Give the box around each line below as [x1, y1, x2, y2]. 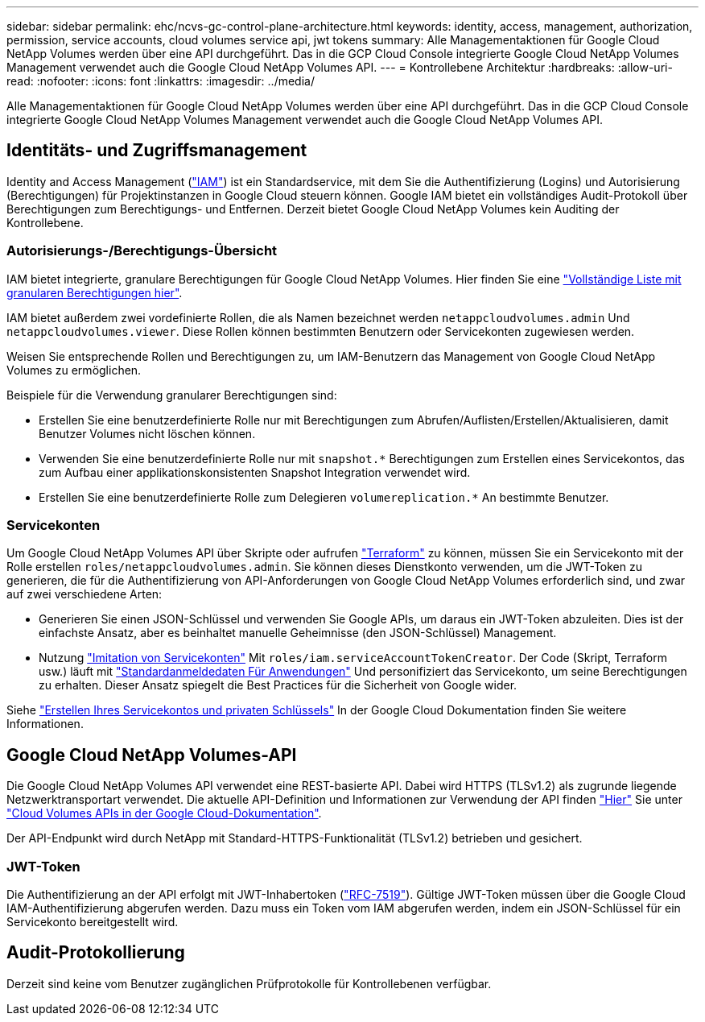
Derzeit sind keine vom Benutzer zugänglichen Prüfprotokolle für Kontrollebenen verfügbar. [6, 976, 492, 991]
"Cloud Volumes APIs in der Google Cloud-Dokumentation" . [6, 806, 322, 821]
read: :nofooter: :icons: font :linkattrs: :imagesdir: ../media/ [6, 74, 315, 88]
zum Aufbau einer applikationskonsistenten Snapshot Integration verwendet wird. [39, 465, 471, 479]
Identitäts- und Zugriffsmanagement [6, 140, 307, 161]
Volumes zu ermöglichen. [6, 362, 142, 377]
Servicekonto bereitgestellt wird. [6, 914, 179, 929]
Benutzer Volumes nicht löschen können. [39, 426, 256, 441]
